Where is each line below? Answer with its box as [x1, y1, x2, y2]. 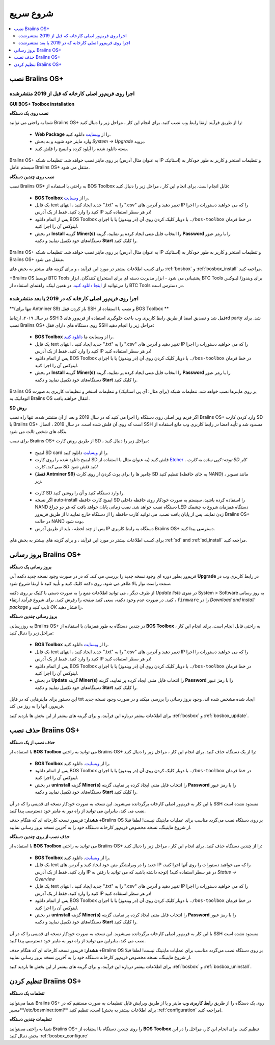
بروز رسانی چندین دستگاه [9, 613, 58, 620]
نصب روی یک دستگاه [9, 110, 49, 116]
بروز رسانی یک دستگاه [9, 563, 52, 569]
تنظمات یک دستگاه [9, 990, 45, 996]
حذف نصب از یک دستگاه [9, 739, 56, 745]
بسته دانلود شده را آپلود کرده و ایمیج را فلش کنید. [35, 146, 128, 152]
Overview [35, 876, 56, 882]
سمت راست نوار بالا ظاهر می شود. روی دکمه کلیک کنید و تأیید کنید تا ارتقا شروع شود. [9, 580, 172, 586]
